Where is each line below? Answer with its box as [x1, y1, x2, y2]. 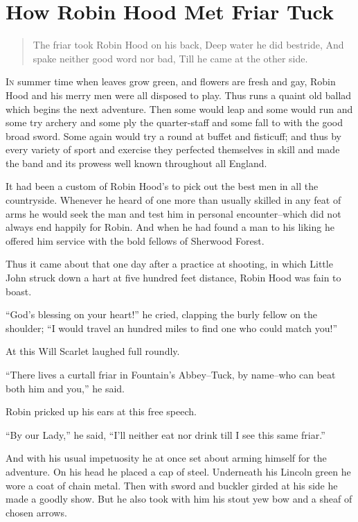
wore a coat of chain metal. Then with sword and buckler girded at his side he [6, 478, 338, 492]
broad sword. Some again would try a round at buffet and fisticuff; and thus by [6, 128, 341, 143]
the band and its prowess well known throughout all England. [6, 155, 267, 170]
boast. [6, 284, 32, 298]
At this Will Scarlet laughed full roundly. [6, 344, 180, 358]
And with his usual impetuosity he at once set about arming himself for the [6, 451, 327, 465]
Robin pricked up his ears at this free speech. [6, 404, 197, 419]
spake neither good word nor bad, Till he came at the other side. [33, 51, 308, 65]
